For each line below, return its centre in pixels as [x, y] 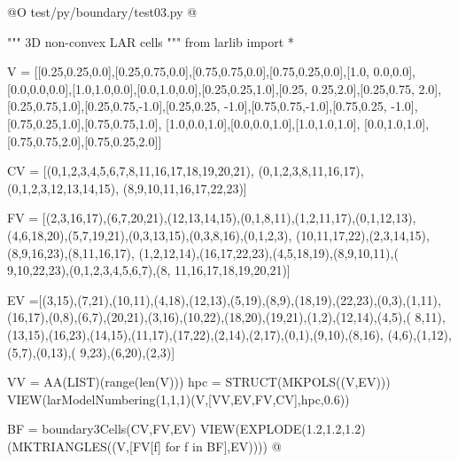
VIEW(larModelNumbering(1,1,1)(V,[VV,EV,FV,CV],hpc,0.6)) [179, 399]
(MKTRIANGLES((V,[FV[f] [84, 446]
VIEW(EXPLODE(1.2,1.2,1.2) [283, 429]
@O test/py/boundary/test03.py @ [102, 12]
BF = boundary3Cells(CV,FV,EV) [102, 429]
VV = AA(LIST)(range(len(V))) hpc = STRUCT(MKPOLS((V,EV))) [199, 382]
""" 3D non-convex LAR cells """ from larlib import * [151, 41]
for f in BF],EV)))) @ [223, 446]
